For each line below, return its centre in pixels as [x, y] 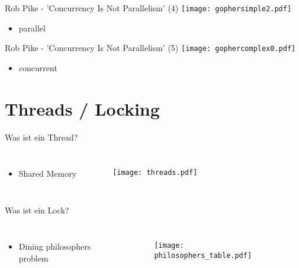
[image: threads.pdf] [155, 173]
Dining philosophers [55, 246]
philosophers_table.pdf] [203, 256]
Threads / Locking [82, 108]
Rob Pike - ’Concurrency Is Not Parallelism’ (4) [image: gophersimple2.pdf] [148, 8]
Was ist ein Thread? [41, 137]
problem [33, 258]
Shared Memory [48, 173]
